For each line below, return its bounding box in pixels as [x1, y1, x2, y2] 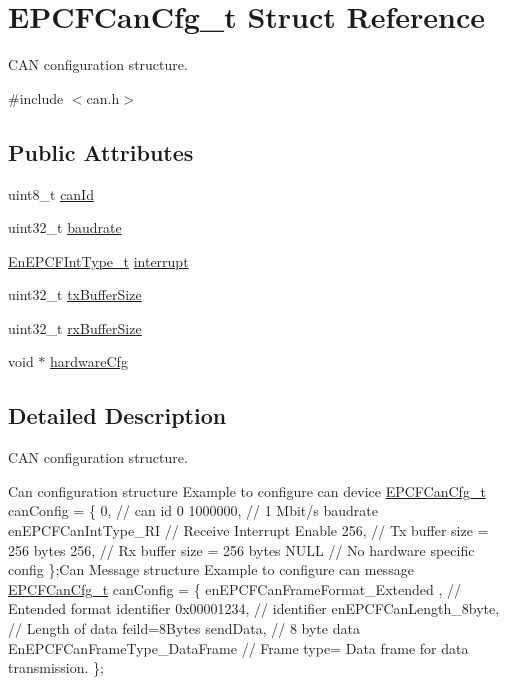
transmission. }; [8, 657, 104, 678]
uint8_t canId [8, 183, 94, 204]
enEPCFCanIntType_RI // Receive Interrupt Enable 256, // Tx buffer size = [8, 520, 489, 541]
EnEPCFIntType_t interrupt [8, 250, 189, 271]
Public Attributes [8, 136, 194, 167]
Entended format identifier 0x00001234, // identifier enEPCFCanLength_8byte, [8, 598, 500, 619]
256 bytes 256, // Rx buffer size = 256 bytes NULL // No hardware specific [8, 539, 475, 560]
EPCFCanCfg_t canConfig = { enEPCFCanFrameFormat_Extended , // [8, 578, 461, 599]
